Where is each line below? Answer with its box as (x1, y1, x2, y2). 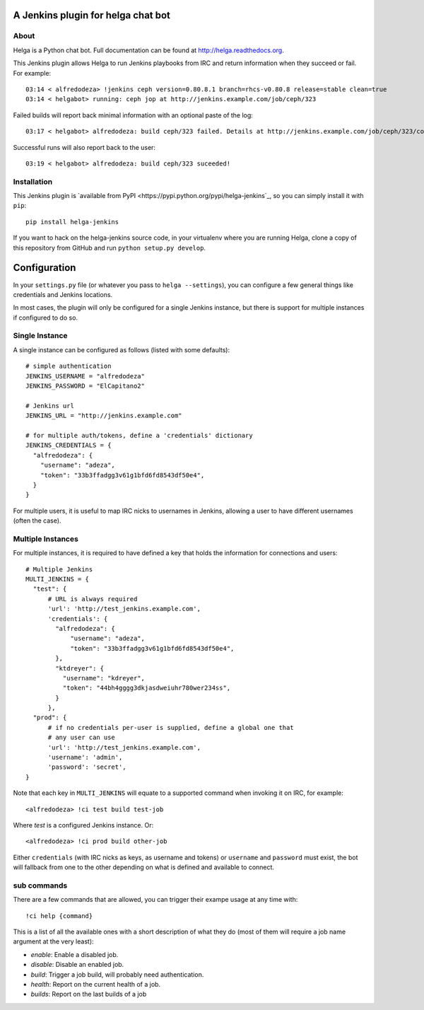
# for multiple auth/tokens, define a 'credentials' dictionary (25, 431, 254, 439)
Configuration (13, 262, 76, 274)
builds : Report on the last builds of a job (30, 990, 147, 999)
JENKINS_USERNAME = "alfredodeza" (25, 372, 145, 380)
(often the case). (13, 516, 61, 525)
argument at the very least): (13, 937, 95, 946)
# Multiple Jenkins (25, 565, 93, 573)
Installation (13, 177, 53, 187)
